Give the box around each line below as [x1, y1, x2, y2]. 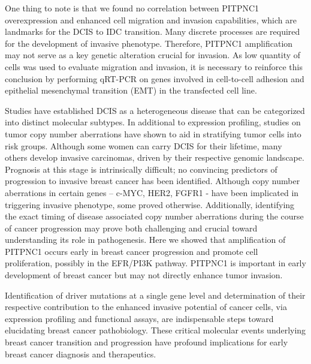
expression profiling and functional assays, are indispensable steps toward [5, 312, 274, 324]
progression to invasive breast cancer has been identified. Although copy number [5, 175, 300, 187]
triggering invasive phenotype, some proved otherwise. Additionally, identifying [5, 198, 295, 210]
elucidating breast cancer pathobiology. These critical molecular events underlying [5, 324, 306, 336]
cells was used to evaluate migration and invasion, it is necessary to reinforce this [5, 60, 303, 73]
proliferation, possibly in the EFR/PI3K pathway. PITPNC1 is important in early [5, 257, 306, 269]
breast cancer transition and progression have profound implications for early [5, 336, 288, 348]
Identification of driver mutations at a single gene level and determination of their [5, 288, 306, 301]
